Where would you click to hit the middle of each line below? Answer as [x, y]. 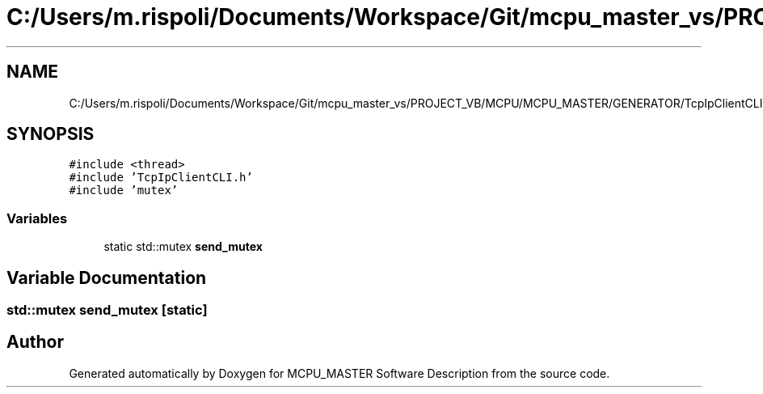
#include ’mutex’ [124, 191]
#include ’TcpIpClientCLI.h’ [161, 178]
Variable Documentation [107, 277]
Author [35, 342]
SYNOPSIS [51, 134]
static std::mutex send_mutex [183, 247]
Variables [37, 218]
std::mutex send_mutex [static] [107, 310]
